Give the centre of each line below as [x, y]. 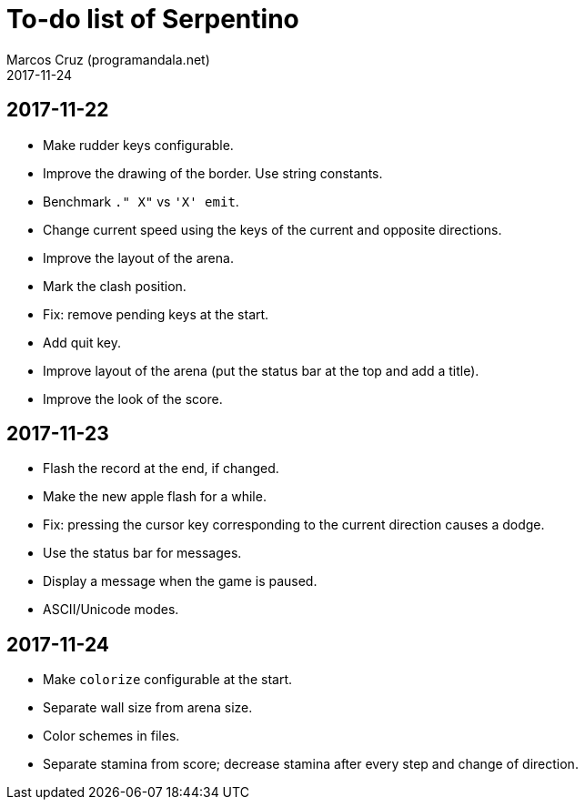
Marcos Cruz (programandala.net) [108, 59]
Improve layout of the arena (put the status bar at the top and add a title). [261, 370]
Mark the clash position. [115, 286]
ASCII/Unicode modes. [111, 610]
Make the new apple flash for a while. [155, 497]
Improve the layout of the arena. [138, 257]
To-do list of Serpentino [153, 19]
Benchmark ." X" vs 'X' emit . [141, 201]
